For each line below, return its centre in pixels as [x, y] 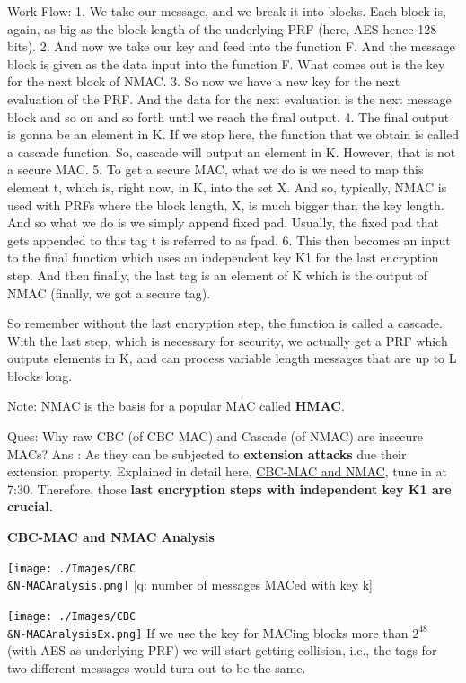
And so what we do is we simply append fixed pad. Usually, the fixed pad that [223, 222]
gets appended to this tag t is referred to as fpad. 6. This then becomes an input [229, 239]
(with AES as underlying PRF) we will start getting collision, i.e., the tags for [222, 650]
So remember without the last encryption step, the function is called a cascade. [225, 323]
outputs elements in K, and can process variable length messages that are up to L [232, 358]
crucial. [31, 506]
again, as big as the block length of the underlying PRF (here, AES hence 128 [222, 28]
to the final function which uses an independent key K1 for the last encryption [223, 257]
